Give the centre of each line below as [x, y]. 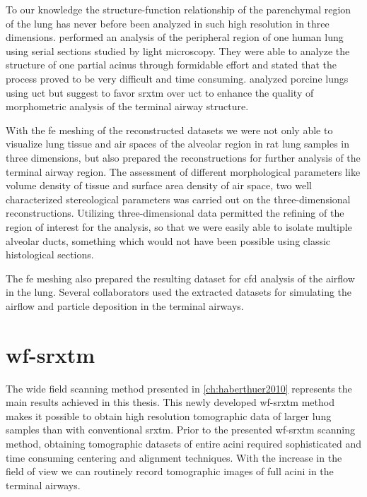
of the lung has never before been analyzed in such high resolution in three [168, 23]
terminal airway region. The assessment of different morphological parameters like [183, 171]
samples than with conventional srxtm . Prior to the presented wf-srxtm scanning [180, 430]
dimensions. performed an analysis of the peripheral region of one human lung [175, 37]
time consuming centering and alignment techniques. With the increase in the [174, 457]
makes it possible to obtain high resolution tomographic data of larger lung [169, 415]
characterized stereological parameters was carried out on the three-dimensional [178, 199]
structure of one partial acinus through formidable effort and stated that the [171, 65]
